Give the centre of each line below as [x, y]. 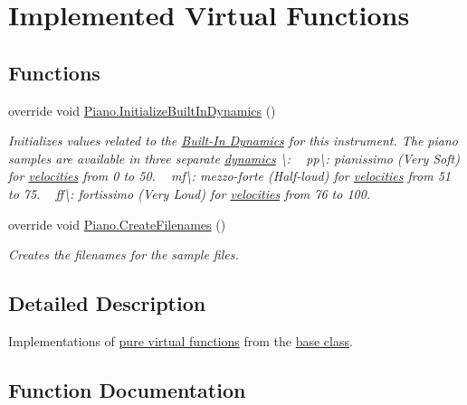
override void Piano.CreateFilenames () [117, 224]
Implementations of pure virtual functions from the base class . [181, 340]
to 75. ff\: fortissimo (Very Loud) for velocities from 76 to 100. [190, 193]
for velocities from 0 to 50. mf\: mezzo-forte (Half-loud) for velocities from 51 [229, 176]
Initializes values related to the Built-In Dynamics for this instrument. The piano [233, 141]
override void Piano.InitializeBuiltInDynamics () [142, 110]
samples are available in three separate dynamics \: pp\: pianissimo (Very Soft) [234, 158]
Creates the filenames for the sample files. [124, 254]
